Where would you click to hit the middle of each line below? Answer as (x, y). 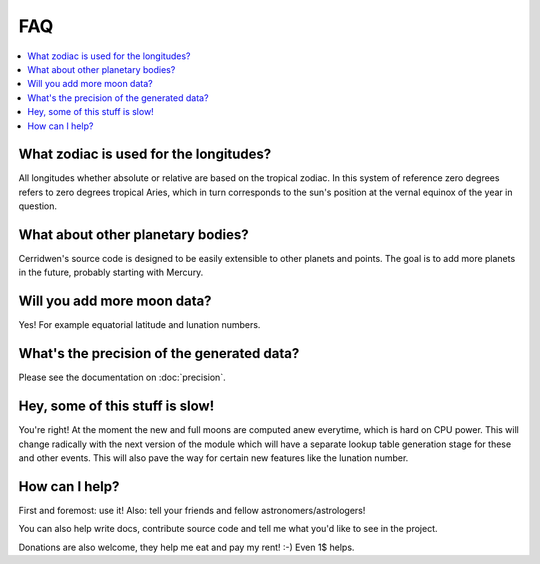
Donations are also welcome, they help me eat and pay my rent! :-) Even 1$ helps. (186, 547)
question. (38, 206)
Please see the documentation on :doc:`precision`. (122, 377)
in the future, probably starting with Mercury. (111, 272)
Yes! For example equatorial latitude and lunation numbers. (139, 325)
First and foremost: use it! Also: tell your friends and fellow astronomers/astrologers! (192, 510)
